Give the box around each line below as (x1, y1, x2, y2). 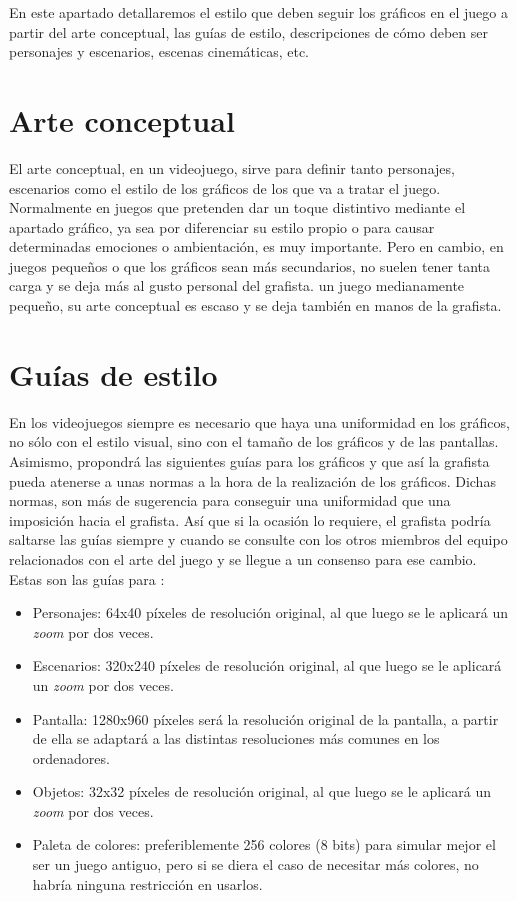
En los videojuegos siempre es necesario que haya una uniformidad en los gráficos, (9, 411, 510, 432)
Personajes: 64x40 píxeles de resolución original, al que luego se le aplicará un (32, 602, 508, 623)
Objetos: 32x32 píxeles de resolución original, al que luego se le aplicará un (32, 781, 491, 802)
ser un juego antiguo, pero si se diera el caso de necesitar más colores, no (32, 854, 479, 875)
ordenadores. (32, 747, 110, 768)
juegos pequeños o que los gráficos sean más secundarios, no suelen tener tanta (9, 255, 491, 276)
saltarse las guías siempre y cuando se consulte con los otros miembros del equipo (9, 529, 508, 550)
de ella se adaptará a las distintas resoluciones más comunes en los (32, 728, 440, 749)
